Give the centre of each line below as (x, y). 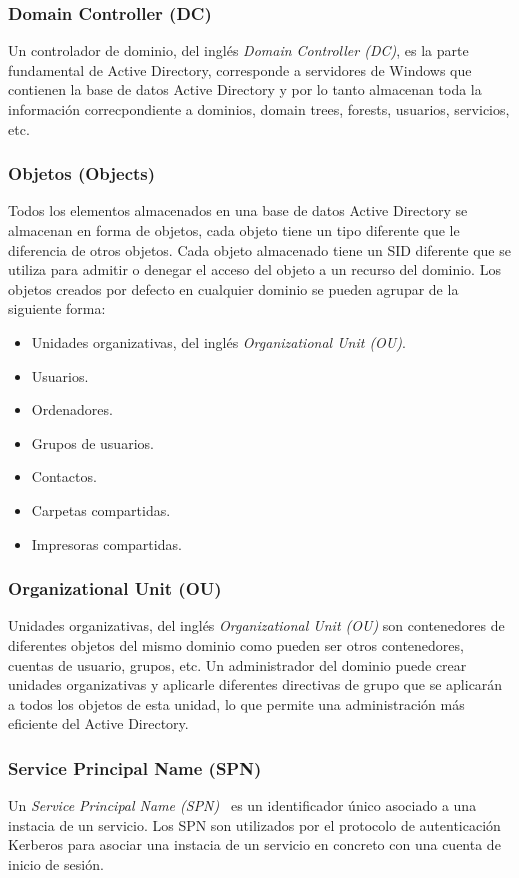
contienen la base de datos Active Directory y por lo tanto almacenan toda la (245, 89)
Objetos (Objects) (82, 173)
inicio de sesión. (56, 863)
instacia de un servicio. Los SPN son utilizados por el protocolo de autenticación (254, 824)
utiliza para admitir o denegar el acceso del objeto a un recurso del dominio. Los (254, 269)
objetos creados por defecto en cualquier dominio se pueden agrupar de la (233, 288)
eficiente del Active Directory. (98, 723)
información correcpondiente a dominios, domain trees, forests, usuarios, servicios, (259, 109)
